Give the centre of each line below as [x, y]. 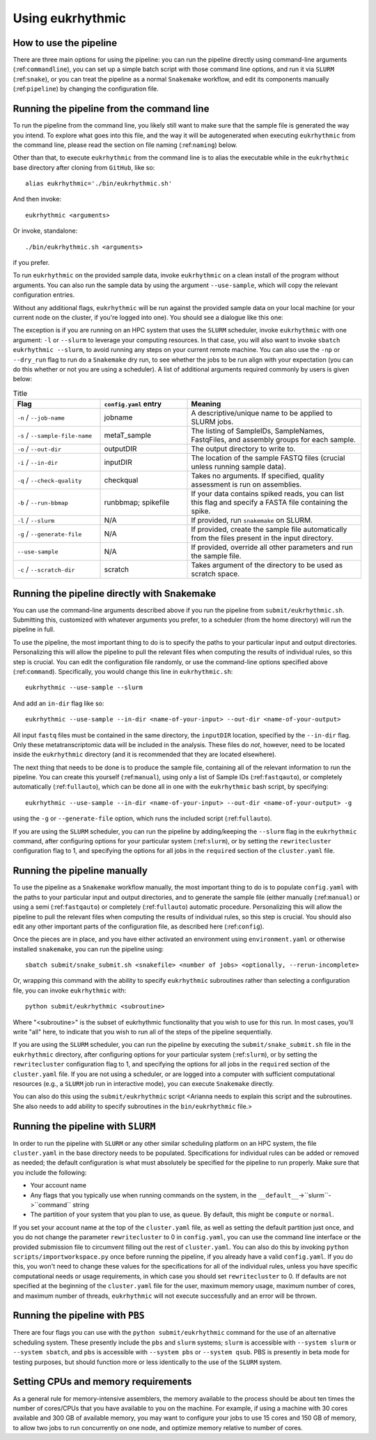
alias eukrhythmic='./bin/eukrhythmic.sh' [99, 184]
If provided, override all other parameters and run [272, 547]
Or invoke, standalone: [45, 231]
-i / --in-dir [38, 462]
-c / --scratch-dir [46, 569]
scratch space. [216, 574]
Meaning [206, 404]
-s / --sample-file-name [55, 436]
